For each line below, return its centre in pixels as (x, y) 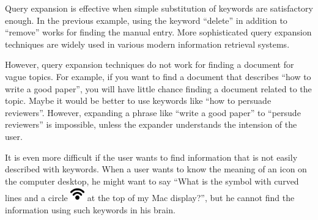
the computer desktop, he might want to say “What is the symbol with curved (152, 181)
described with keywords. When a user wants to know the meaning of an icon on (156, 169)
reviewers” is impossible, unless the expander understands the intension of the (151, 124)
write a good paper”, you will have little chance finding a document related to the (158, 88)
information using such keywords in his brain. (90, 209)
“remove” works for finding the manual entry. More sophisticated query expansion (158, 32)
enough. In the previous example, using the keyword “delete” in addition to (146, 20)
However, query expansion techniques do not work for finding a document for (150, 64)
